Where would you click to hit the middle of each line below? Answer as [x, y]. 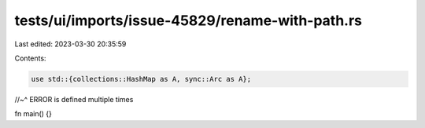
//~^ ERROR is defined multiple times [74, 99]
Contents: [30, 58]
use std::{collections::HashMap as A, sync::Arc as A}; [141, 79]
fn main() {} [33, 114]
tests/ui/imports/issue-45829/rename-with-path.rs [188, 20]
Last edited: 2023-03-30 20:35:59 [70, 44]
